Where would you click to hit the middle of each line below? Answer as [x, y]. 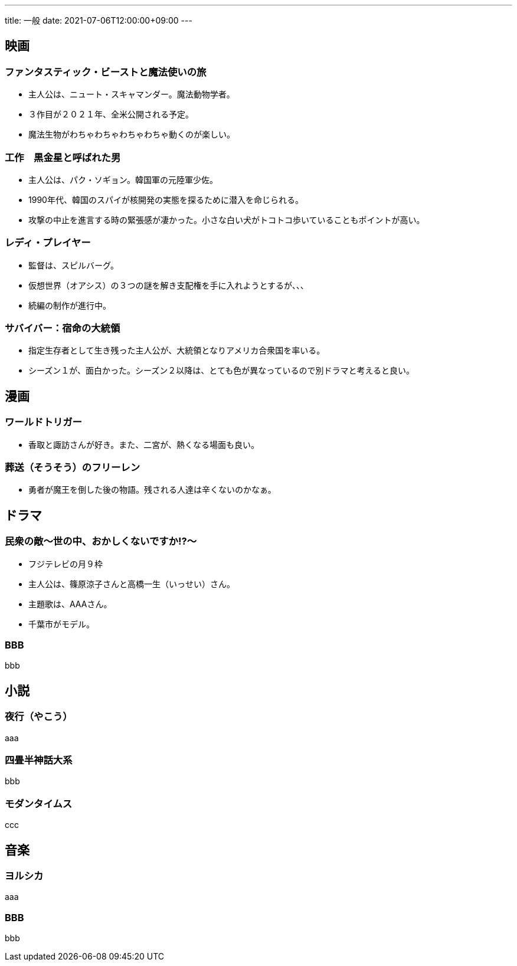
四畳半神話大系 [39, 760]
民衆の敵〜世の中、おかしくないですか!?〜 [101, 541]
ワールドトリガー [43, 422]
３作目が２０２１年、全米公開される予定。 [111, 114]
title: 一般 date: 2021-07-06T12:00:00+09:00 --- [99, 20]
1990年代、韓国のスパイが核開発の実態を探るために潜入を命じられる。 [166, 199]
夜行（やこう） [39, 717]
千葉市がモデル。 [61, 624]
